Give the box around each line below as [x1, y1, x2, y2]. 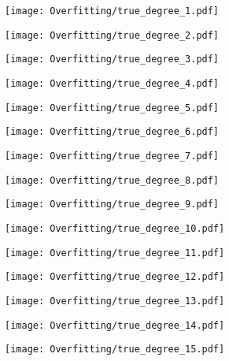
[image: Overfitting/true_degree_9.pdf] [5, 199, 220, 210]
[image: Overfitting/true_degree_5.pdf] [5, 102, 220, 114]
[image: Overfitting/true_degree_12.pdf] [5, 271, 225, 283]
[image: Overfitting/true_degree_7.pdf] [5, 150, 220, 162]
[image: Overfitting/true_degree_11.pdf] [5, 247, 225, 259]
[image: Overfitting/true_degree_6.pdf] [5, 126, 220, 138]
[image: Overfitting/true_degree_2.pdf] [5, 29, 220, 41]
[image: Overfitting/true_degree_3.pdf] [5, 54, 220, 65]
